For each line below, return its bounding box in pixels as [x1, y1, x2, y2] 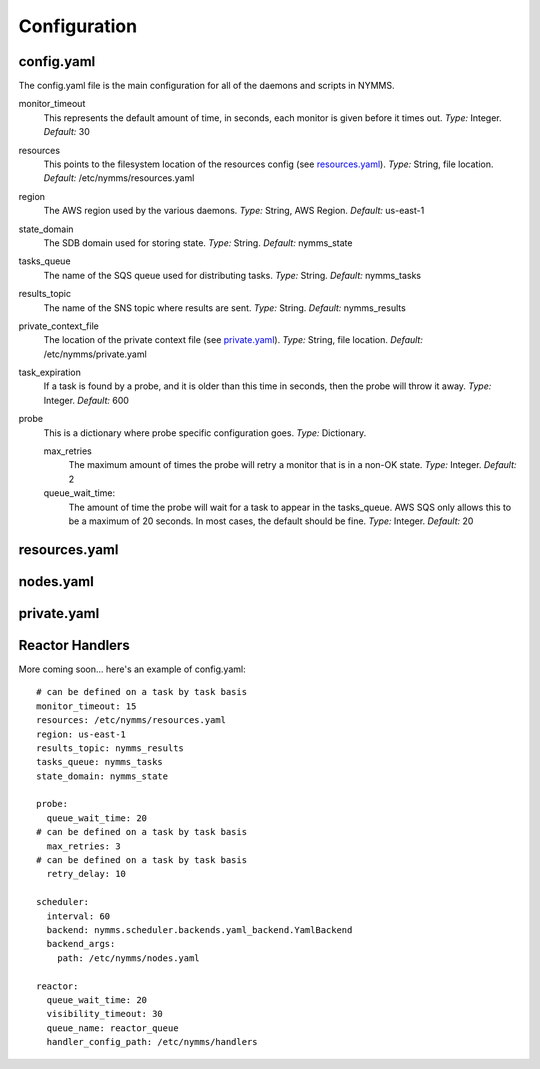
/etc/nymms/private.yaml [43, 348, 147, 360]
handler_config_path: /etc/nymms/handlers [46, 1036, 259, 1048]
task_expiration [18, 366, 82, 379]
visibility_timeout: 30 [46, 1008, 164, 1020]
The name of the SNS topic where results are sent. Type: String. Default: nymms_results [43, 301, 407, 314]
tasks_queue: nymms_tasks [36, 756, 164, 768]
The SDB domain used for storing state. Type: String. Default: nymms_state [43, 236, 353, 249]
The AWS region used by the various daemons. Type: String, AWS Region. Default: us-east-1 [43, 205, 425, 217]
